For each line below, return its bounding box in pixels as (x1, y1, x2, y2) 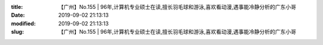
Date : (11, 12, 25, 19)
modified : (11, 20, 36, 27)
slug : (11, 28, 24, 36)
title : (11, 4, 23, 10)
